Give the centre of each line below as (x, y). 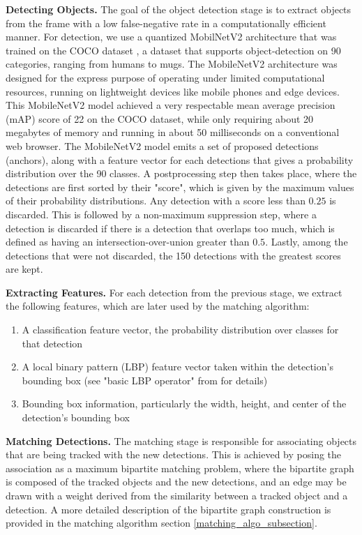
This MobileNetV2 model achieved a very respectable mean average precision (171, 105)
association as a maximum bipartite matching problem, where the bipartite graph (180, 468)
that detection (52, 343)
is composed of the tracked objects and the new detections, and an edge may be (176, 482)
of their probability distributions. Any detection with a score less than (156, 201)
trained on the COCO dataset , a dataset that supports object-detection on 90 (173, 50)
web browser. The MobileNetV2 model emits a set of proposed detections (162, 145)
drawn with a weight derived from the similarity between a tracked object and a (177, 495)
